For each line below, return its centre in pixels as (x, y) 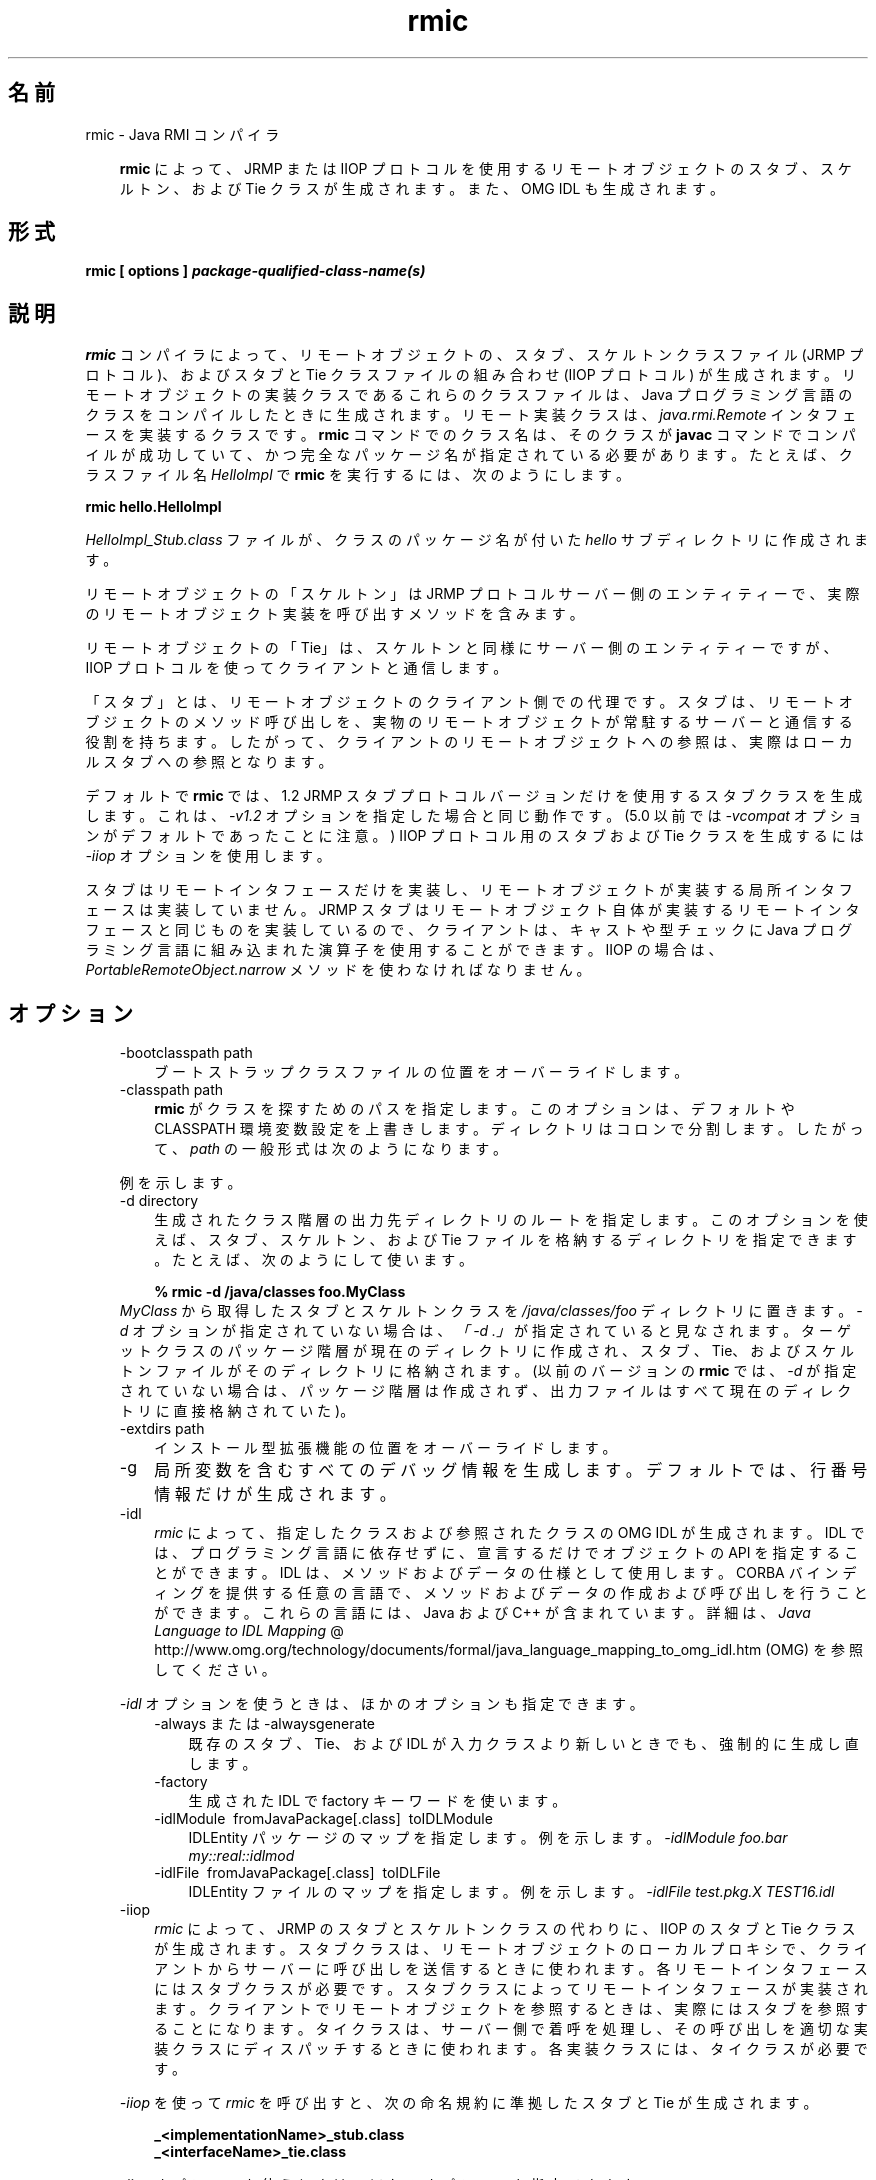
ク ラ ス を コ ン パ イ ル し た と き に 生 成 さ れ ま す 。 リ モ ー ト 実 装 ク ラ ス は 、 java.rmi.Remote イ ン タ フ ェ (471, 415)
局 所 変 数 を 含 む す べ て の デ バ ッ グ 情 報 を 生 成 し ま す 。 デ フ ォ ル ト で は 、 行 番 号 (511, 1470)
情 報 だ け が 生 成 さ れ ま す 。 (275, 1494)
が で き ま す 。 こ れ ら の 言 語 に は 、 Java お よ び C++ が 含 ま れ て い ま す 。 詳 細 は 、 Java (482, 1613)
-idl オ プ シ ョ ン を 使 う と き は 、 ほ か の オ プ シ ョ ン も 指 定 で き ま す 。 (381, 1704)
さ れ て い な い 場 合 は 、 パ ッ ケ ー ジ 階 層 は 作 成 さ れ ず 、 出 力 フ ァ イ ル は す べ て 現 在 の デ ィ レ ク (485, 1391)
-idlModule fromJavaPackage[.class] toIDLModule (323, 1819)
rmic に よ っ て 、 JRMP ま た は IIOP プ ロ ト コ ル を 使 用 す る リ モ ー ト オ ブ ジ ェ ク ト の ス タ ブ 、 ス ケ (485, 168)
